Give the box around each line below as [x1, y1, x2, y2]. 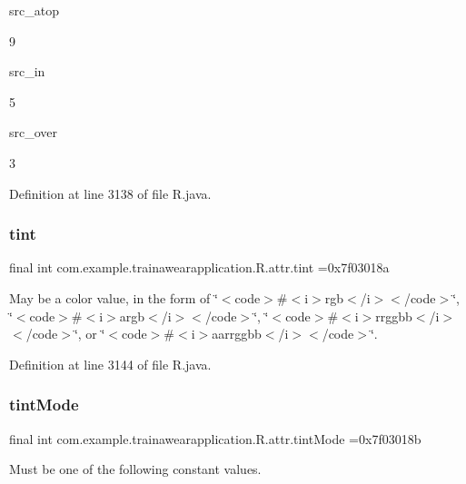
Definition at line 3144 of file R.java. [9, 354, 212, 373]
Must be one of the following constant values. [9, 459, 262, 479]
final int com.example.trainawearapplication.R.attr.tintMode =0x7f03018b [9, 429, 421, 448]
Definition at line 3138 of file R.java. [9, 183, 212, 202]
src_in [9, 62, 45, 81]
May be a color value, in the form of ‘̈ [9, 288, 218, 307]
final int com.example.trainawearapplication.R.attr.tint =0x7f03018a [9, 258, 390, 277]
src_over [9, 123, 58, 142]
